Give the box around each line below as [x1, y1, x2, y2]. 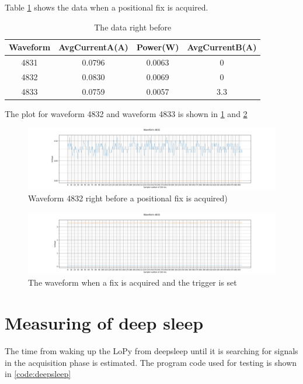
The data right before [94, 20, 172, 33]
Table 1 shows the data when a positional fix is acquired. [5, 1, 208, 13]
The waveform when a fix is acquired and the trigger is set [28, 276, 237, 289]
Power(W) [136, 41, 179, 53]
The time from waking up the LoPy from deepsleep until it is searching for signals [5, 344, 298, 356]
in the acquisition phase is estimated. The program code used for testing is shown [5, 356, 297, 368]
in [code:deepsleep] [5, 368, 71, 380]
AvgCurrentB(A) [187, 41, 257, 53]
